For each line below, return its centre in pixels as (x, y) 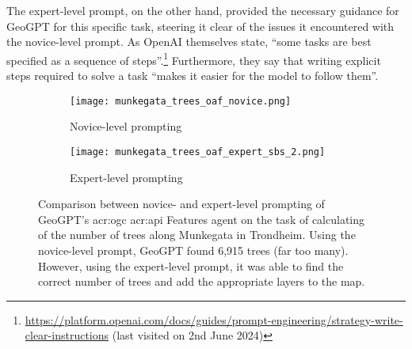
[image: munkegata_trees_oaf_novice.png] (181, 101)
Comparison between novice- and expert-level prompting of (181, 204)
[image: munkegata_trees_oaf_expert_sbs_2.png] (198, 152)
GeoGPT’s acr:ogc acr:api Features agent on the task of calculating (202, 219)
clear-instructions (67, 335)
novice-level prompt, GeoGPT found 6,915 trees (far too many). (193, 250)
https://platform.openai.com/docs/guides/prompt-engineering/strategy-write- (214, 319)
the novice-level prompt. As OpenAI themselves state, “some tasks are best (189, 42)
